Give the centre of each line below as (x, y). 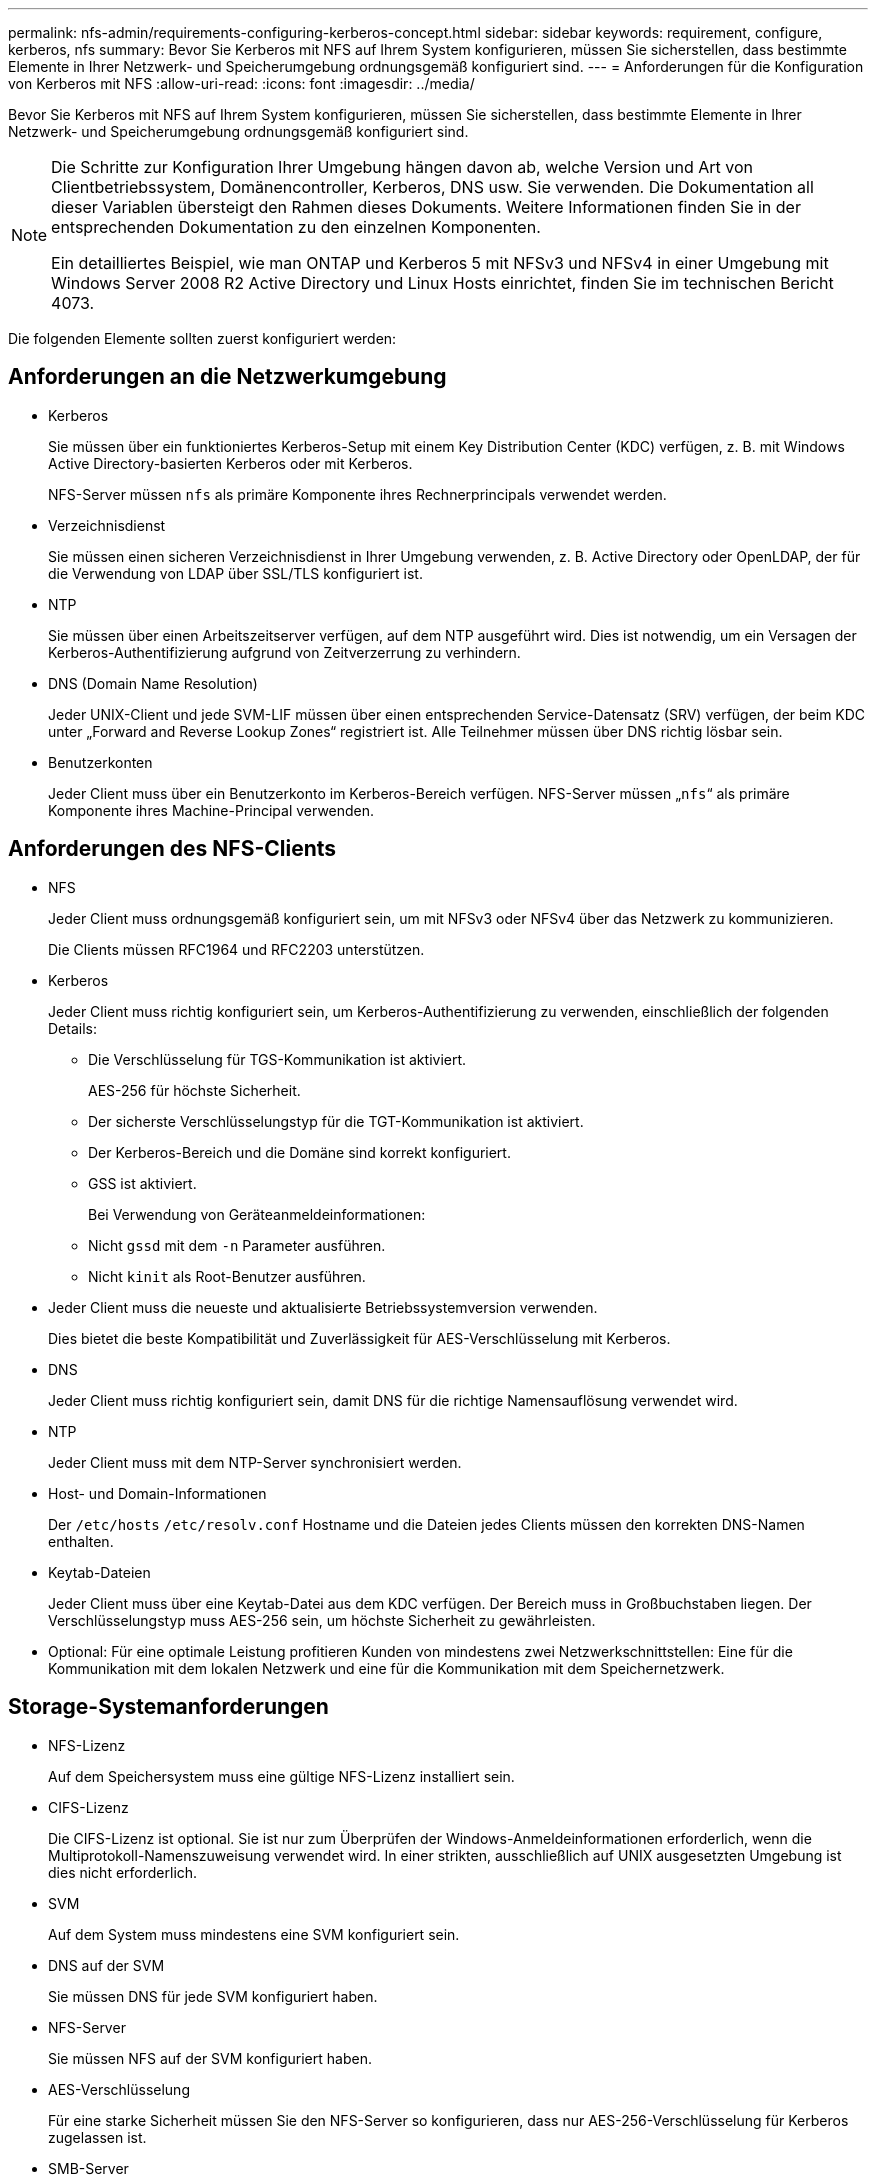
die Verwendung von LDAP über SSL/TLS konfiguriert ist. (235, 573)
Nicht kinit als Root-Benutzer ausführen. (227, 1276)
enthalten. (81, 1541)
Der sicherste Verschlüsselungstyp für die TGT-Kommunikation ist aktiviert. (336, 1121)
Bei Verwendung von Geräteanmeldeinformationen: (257, 1214)
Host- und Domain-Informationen (157, 1493)
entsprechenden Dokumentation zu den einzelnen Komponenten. (296, 227)
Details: (72, 1028)
